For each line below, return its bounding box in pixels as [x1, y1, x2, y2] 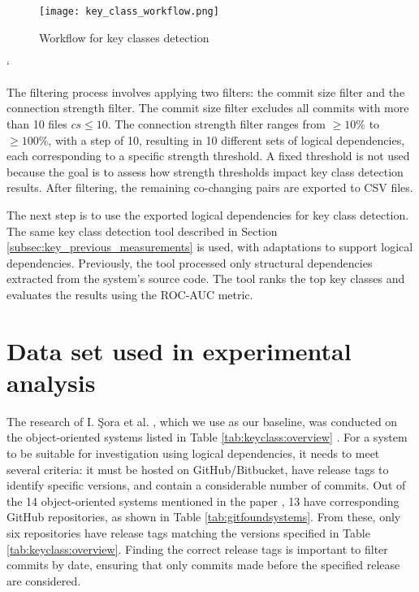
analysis [6, 365, 96, 398]
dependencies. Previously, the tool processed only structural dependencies [6, 254, 373, 271]
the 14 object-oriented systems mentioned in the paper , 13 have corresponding [6, 492, 400, 509]
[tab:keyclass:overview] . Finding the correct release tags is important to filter [6, 540, 388, 557]
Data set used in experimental [6, 333, 352, 367]
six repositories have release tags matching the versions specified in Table [6, 525, 370, 542]
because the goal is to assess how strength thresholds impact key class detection [6, 163, 404, 180]
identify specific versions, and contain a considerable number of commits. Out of [6, 477, 406, 494]
